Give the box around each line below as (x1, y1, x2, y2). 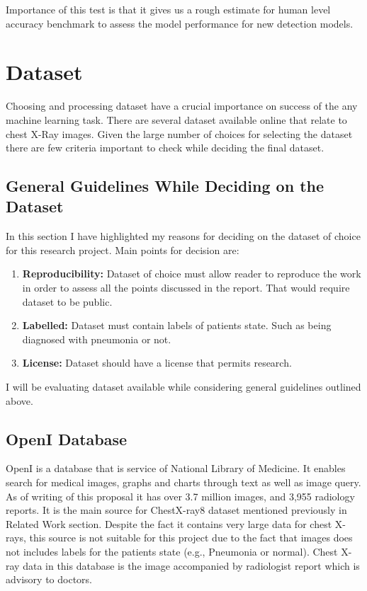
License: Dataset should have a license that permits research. (22, 355, 292, 370)
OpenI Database (6, 428, 128, 449)
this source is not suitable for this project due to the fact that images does (29, 530, 353, 545)
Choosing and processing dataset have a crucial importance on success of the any (6, 98, 358, 113)
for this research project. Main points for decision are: (6, 242, 239, 257)
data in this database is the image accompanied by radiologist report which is (23, 558, 360, 573)
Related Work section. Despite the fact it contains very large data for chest (6, 516, 332, 531)
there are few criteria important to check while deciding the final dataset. (6, 140, 324, 155)
